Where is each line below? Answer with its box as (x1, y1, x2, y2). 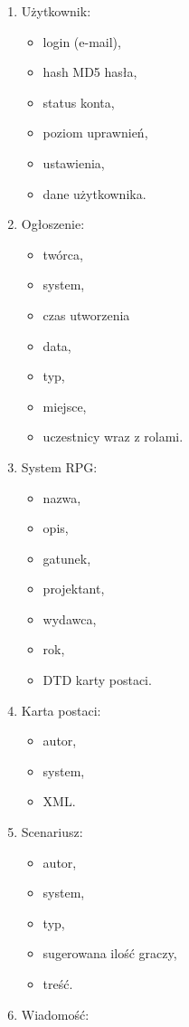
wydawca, (43, 609, 97, 628)
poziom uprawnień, (43, 123, 148, 142)
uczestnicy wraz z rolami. (43, 427, 184, 446)
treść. (43, 975, 73, 993)
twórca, (43, 244, 83, 263)
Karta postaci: (21, 700, 101, 719)
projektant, (43, 579, 105, 598)
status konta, (43, 92, 115, 111)
